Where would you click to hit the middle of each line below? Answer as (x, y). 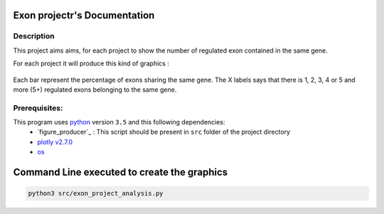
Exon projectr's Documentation (84, 15)
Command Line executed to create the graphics (121, 172)
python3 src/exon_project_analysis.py (96, 193)
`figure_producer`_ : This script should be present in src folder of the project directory (164, 132)
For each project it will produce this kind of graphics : (91, 63)
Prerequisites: (38, 108)
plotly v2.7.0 (55, 141)
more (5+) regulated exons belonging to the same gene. (95, 90)
